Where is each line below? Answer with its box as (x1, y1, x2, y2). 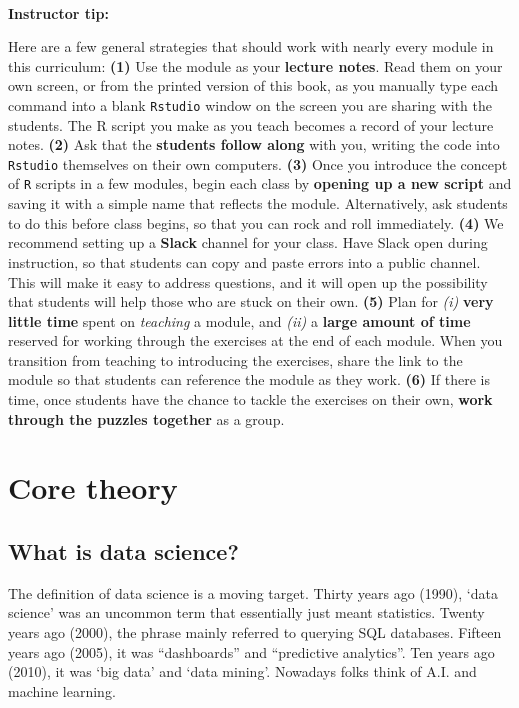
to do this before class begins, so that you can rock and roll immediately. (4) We (8, 212, 504, 233)
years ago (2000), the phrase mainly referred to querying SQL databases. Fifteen (8, 622, 502, 643)
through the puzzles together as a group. (8, 408, 285, 429)
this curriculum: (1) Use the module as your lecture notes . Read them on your (8, 55, 503, 76)
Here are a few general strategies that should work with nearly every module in (8, 36, 494, 57)
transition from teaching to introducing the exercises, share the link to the (8, 349, 463, 370)
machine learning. (8, 680, 116, 701)
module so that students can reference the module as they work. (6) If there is (8, 369, 490, 390)
